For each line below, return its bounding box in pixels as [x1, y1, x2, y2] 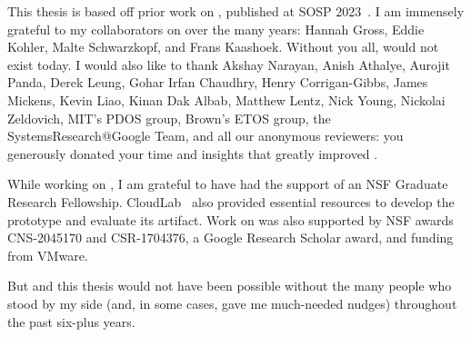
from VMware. [7, 245, 88, 264]
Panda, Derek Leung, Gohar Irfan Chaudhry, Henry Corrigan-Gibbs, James [7, 73, 428, 92]
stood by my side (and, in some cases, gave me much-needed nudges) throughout [7, 293, 457, 312]
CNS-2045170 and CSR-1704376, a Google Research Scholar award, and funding [7, 228, 454, 247]
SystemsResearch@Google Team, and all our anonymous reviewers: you [7, 126, 404, 145]
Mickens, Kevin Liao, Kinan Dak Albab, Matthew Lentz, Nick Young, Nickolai [7, 90, 446, 109]
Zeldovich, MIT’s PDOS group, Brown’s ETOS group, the [7, 108, 331, 127]
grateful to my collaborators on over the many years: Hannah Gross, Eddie [7, 19, 425, 38]
